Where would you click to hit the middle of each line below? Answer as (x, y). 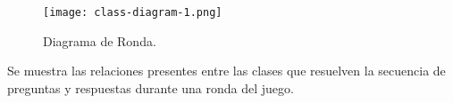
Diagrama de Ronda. (100, 40)
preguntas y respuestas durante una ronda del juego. (151, 87)
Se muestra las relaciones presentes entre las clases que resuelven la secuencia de (226, 71)
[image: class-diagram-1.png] (133, 12)
